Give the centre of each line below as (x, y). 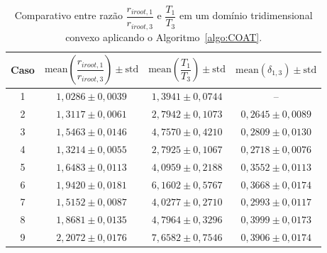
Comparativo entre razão (68, 15)
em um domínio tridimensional (246, 15)
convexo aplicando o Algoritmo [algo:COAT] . (164, 36)
